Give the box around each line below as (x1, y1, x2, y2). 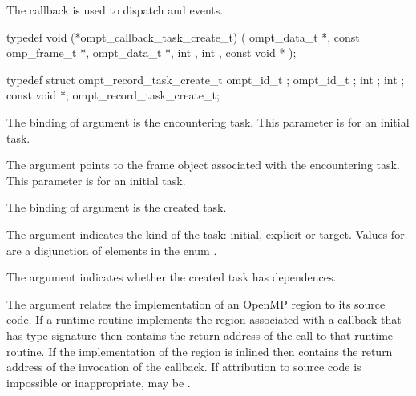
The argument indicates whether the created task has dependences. (6, 269, 337, 285)
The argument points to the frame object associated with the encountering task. (6, 156, 400, 173)
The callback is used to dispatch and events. (6, 2, 224, 18)
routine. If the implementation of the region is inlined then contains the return (6, 342, 393, 359)
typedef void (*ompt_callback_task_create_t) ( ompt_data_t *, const (6, 28, 360, 45)
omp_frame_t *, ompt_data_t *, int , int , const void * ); (6, 44, 297, 61)
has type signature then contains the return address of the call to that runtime (6, 326, 394, 343)
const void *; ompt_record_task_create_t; (6, 87, 220, 103)
